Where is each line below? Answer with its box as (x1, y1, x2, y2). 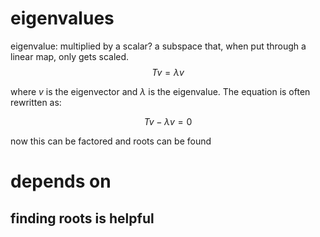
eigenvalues (10, 7, 115, 30)
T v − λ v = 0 (143, 115, 193, 127)
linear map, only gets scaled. (10, 50, 130, 62)
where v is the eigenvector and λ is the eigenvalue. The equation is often (10, 85, 311, 97)
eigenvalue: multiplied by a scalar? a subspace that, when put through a (10, 40, 307, 52)
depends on (10, 170, 112, 193)
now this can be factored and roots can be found (10, 135, 212, 147)
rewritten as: (10, 96, 62, 108)
